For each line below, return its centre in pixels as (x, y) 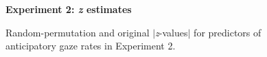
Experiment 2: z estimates (69, 9)
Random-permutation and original (78, 32)
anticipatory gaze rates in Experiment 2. (91, 46)
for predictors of (228, 32)
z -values (172, 32)
